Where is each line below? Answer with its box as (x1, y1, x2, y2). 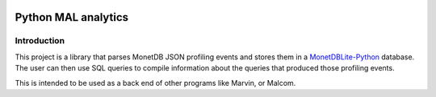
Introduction (15, 35, 65, 46)
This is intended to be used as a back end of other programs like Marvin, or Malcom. (15, 78, 296, 87)
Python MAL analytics (15, 10, 129, 24)
